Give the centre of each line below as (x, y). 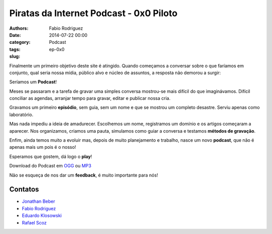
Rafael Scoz (35, 222)
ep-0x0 (57, 49)
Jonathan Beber (39, 201)
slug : (15, 56)
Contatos (24, 189)
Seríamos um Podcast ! (33, 82)
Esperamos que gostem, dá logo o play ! (51, 156)
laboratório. (21, 114)
